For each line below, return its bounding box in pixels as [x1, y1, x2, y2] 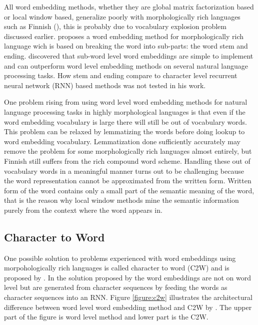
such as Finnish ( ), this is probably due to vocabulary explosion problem [4, 21, 226, 32]
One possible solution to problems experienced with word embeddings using [4, 252, 236, 263]
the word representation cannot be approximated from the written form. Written [4, 175, 251, 186]
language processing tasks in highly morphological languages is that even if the [4, 106, 245, 117]
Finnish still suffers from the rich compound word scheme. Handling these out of [4, 155, 250, 166]
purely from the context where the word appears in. [4, 204, 162, 215]
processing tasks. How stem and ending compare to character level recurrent [4, 70, 237, 81]
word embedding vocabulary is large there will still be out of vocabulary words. [4, 116, 247, 127]
